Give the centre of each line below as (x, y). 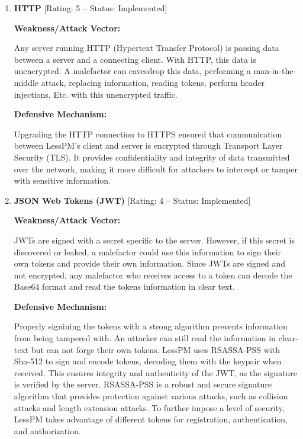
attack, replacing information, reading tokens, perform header (153, 82)
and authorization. (47, 430)
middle (26, 82)
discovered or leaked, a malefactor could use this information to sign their (148, 251)
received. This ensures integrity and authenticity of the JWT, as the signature (156, 372)
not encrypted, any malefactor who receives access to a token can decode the (153, 275)
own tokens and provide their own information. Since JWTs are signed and (150, 263)
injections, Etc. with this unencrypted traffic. (96, 94)
